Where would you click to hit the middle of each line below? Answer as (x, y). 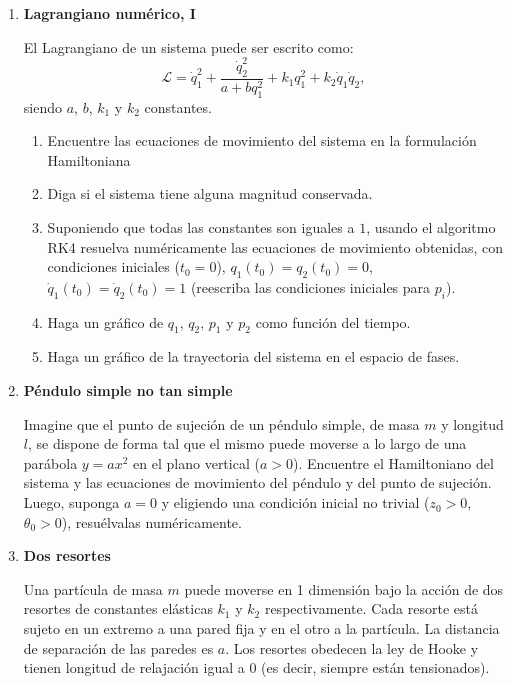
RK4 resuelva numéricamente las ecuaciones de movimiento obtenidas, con (275, 246)
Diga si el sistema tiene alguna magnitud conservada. (210, 193)
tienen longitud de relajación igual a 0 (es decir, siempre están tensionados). (256, 667)
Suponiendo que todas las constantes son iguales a (201, 226)
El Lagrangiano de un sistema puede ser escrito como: (188, 46)
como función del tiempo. (333, 321)
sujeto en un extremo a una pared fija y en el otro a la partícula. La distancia (261, 628)
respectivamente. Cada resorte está (371, 608)
